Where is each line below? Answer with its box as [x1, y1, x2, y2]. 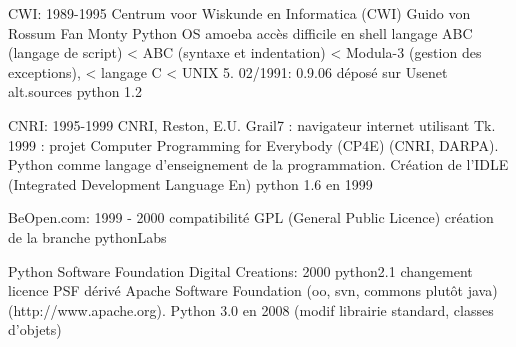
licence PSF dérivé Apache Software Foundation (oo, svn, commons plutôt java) [8, 280, 498, 301]
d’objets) [8, 319, 62, 340]
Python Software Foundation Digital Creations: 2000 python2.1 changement [8, 260, 473, 281]
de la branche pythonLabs [8, 226, 167, 247]
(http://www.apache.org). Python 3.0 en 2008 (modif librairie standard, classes [8, 299, 494, 320]
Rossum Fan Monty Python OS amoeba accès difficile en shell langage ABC [8, 22, 473, 43]
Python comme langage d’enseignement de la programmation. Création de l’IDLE [8, 154, 509, 175]
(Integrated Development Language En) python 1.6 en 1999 [8, 173, 373, 194]
